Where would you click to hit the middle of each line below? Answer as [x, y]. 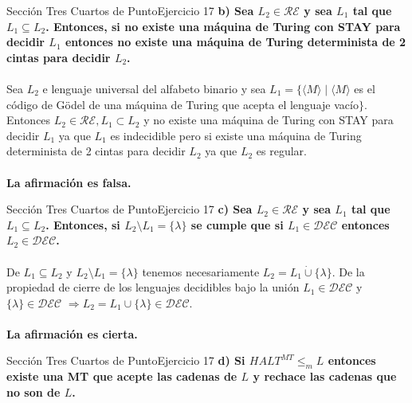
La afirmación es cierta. [72, 333]
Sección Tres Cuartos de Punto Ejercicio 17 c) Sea [129, 209]
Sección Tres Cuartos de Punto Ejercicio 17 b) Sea [130, 10]
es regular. [282, 151]
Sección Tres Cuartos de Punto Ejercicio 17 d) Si [126, 360]
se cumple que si [237, 224]
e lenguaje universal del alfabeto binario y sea [154, 88]
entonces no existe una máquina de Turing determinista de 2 [235, 42]
